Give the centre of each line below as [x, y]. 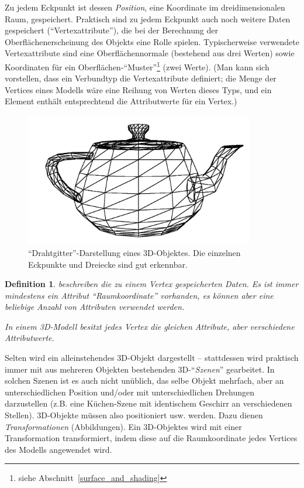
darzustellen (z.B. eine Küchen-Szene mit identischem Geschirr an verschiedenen [148, 403]
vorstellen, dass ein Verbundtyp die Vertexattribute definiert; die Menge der [141, 78]
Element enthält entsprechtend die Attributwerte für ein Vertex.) [121, 101]
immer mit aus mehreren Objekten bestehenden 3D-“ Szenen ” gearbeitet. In [140, 369]
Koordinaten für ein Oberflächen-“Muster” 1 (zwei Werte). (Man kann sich [137, 66]
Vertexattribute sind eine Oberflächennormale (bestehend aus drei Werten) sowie [150, 53]
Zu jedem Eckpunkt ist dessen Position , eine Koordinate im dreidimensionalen [145, 7]
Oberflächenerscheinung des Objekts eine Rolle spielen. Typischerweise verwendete [152, 41]
